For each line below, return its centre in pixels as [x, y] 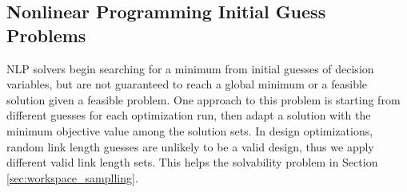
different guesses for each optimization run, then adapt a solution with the [189, 115]
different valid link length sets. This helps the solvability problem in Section [192, 162]
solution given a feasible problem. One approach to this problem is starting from [203, 99]
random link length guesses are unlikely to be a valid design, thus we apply [190, 146]
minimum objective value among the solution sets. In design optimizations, [190, 130]
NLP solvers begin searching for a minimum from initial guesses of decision [190, 68]
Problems [46, 35]
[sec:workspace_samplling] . [72, 177]
